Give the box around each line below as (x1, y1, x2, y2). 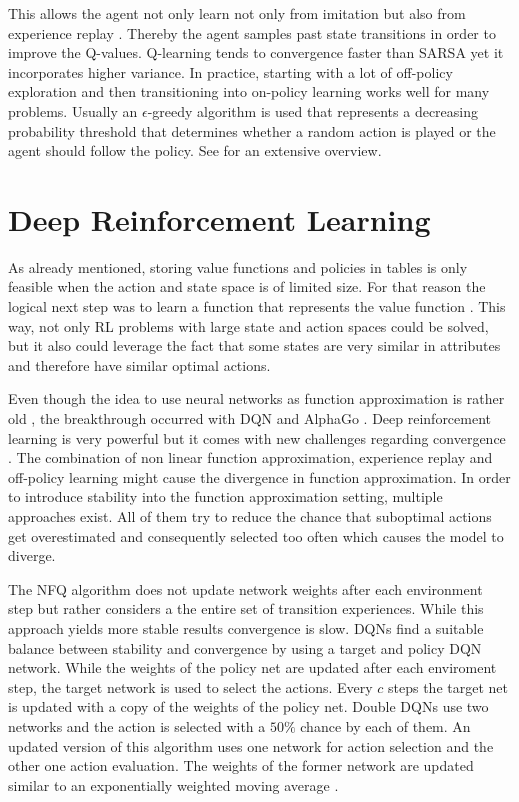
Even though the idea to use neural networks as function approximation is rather (8, 388, 505, 409)
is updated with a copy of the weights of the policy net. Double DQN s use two (8, 696, 489, 717)
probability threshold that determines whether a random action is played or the (8, 120, 496, 141)
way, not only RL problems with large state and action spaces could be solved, (8, 315, 489, 336)
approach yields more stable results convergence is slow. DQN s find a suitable (8, 617, 484, 638)
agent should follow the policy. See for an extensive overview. (8, 140, 382, 161)
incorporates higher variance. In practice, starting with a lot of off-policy (8, 61, 453, 82)
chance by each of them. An (300, 715, 471, 736)
